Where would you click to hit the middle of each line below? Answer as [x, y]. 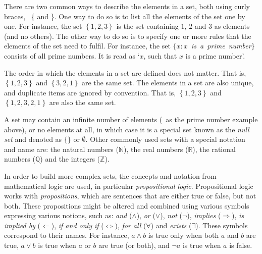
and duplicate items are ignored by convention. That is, [90, 92]
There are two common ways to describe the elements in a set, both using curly [127, 6]
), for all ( [130, 225]
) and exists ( [171, 225]
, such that [160, 55]
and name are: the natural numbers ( [61, 149]
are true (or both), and [134, 245]
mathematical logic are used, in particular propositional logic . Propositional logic [129, 186]
